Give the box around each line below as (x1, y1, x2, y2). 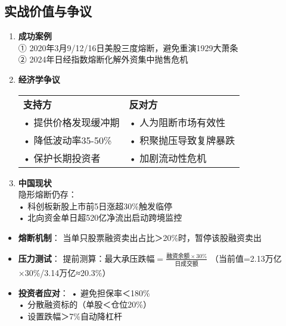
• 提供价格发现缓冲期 (23, 115, 120, 129)
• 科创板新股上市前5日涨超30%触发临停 (18, 199, 173, 212)
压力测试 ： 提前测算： (18, 252, 105, 264)
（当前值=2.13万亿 (210, 252, 282, 264)
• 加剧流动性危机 (129, 151, 207, 165)
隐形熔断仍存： (18, 188, 77, 200)
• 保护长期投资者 (23, 151, 101, 165)
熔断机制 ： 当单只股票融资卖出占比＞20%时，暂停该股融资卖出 (18, 231, 262, 243)
